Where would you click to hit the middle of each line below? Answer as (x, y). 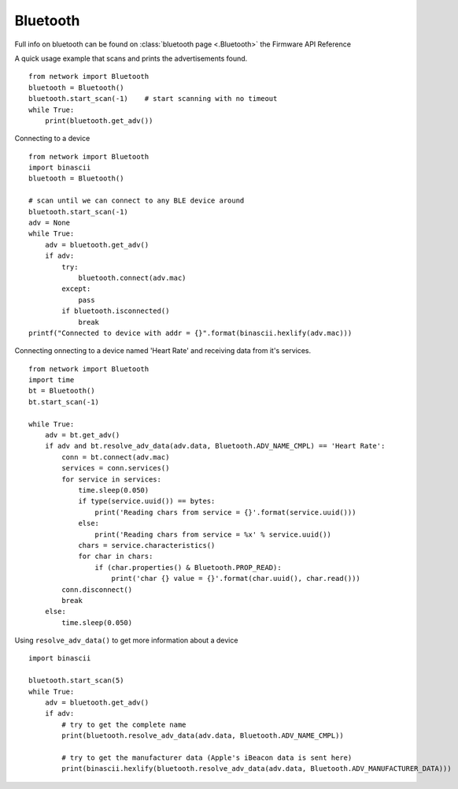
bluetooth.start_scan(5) (76, 681)
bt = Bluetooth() (62, 391)
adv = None (50, 223)
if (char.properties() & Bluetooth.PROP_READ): (188, 567)
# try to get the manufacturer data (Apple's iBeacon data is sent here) (207, 757)
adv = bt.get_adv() (82, 435)
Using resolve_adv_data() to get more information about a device (126, 640)
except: (76, 289)
